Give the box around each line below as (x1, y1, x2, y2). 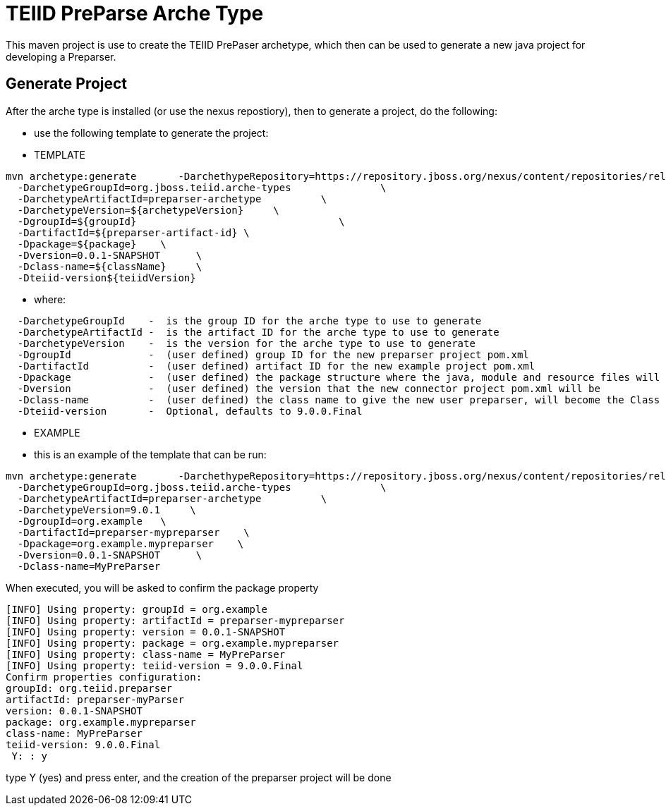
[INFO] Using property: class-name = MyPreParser (6, 648, 286, 660)
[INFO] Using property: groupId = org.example (6, 603, 267, 615)
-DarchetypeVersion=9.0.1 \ (17, 504, 196, 516)
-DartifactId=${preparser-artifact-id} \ (17, 226, 250, 238)
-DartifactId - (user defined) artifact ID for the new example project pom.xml (17, 360, 535, 372)
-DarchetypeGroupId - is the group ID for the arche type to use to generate (17, 315, 482, 327)
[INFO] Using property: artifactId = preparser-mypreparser (6, 614, 345, 626)
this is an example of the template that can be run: (34, 448, 267, 461)
